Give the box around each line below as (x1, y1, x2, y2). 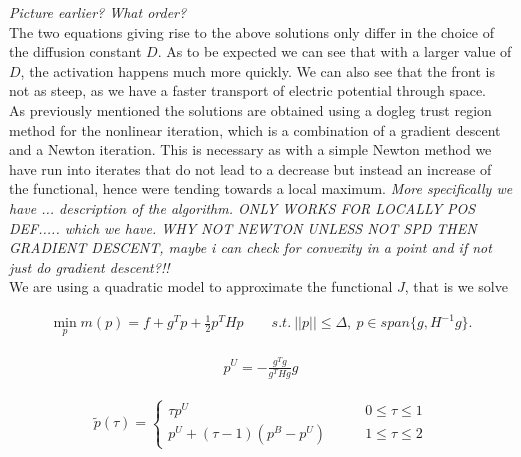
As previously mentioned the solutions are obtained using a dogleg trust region (9, 99, 492, 120)
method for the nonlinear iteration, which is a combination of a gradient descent (9, 119, 501, 140)
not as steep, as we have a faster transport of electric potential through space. (9, 80, 487, 101)
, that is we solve (404, 276, 508, 297)
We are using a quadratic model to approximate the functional (9, 276, 393, 297)
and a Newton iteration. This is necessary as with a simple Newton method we (9, 139, 492, 160)
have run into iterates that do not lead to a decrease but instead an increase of (9, 158, 492, 179)
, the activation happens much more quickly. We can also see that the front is (20, 60, 496, 81)
